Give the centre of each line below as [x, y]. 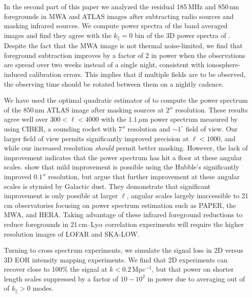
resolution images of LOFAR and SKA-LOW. [72, 233]
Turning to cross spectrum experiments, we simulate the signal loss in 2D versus [124, 250]
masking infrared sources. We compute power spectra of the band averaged [116, 26]
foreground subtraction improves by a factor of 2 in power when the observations [125, 55]
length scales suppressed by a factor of [61, 278]
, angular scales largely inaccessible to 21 [187, 196]
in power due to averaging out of [196, 278]
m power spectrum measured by [190, 119]
